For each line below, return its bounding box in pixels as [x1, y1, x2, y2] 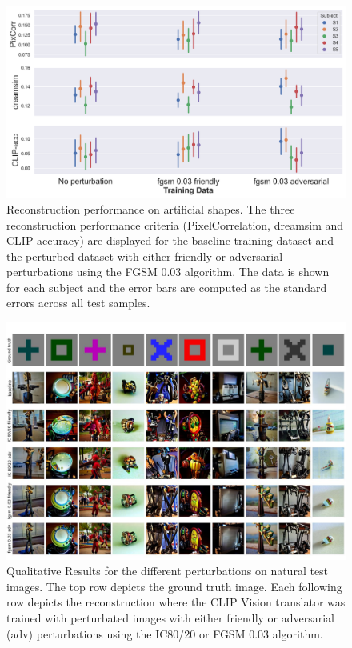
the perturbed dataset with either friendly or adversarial [6, 247, 283, 264]
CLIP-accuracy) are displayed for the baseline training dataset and [6, 232, 334, 249]
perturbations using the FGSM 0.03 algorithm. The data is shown [6, 263, 330, 280]
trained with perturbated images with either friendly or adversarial [6, 609, 335, 626]
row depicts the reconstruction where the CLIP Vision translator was [6, 594, 346, 610]
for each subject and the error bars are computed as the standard [6, 278, 327, 295]
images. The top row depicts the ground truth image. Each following [6, 578, 342, 594]
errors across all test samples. [6, 294, 150, 311]
